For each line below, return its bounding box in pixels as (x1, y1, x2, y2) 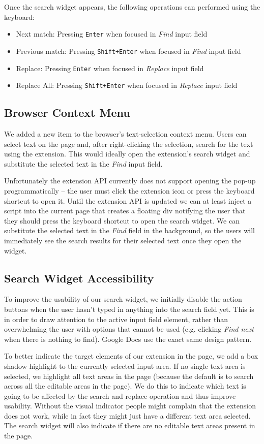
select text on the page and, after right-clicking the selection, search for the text (4, 138, 253, 149)
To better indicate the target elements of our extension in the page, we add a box (4, 351, 258, 361)
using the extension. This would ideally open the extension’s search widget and (4, 148, 250, 159)
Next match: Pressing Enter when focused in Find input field (16, 28, 208, 39)
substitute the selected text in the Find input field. (4, 158, 163, 169)
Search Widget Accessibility (4, 270, 154, 286)
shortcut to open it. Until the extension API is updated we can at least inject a (4, 195, 252, 206)
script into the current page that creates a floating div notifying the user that (4, 205, 246, 216)
